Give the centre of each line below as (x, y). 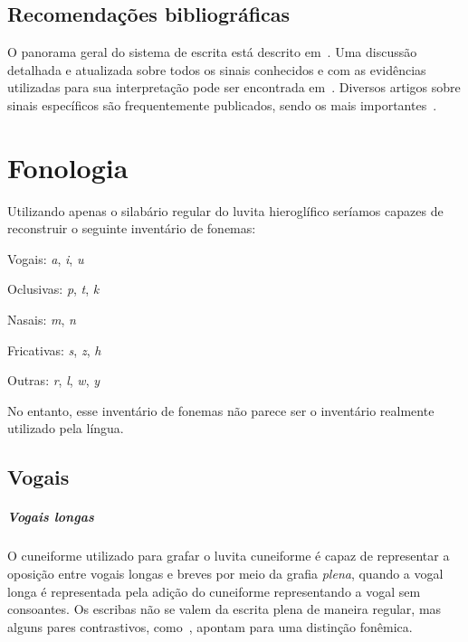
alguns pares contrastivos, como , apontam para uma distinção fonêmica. (210, 626)
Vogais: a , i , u (46, 258)
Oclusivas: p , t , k (53, 289)
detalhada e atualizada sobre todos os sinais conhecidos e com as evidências (217, 69)
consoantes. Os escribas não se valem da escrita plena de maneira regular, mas (224, 609)
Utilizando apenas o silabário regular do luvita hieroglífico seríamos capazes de (225, 210)
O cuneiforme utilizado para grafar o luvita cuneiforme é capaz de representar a (229, 556)
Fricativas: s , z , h (54, 349)
